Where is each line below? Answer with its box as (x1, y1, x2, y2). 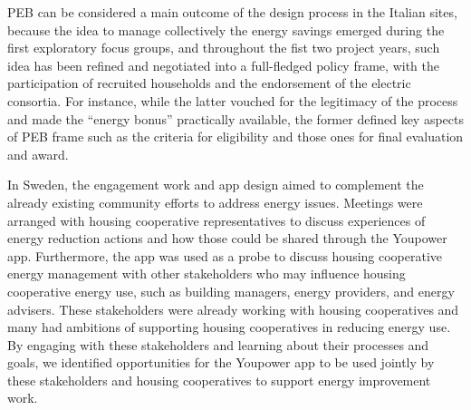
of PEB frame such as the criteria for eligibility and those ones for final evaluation (7, 127, 464, 146)
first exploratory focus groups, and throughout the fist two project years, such (7, 38, 440, 57)
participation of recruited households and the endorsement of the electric (7, 73, 411, 93)
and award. (7, 144, 69, 163)
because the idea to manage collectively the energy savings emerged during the (7, 20, 445, 39)
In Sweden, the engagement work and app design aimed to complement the (7, 175, 424, 194)
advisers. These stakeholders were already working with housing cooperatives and (7, 299, 459, 318)
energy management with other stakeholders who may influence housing (7, 264, 406, 283)
